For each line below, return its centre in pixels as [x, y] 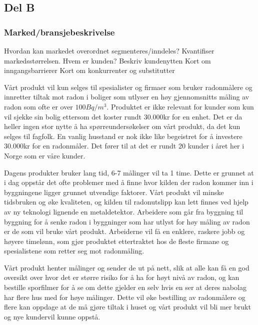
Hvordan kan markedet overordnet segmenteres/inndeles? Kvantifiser [109, 50]
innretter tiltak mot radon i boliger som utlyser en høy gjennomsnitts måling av [127, 97]
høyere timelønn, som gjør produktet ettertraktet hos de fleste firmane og [116, 241]
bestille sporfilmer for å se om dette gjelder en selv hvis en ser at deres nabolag [125, 287]
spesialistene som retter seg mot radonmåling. [74, 251]
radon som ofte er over [38, 106]
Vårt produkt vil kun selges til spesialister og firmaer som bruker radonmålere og [128, 87]
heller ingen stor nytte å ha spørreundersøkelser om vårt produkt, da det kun [122, 126]
